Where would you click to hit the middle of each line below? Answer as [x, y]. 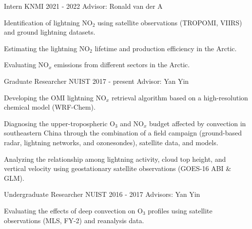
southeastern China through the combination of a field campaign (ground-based [123, 133]
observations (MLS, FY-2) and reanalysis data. [74, 220]
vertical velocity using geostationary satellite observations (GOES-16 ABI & [118, 168]
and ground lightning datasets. [50, 32]
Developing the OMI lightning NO [55, 97]
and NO [132, 123]
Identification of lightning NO [48, 22]
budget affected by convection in [198, 123]
